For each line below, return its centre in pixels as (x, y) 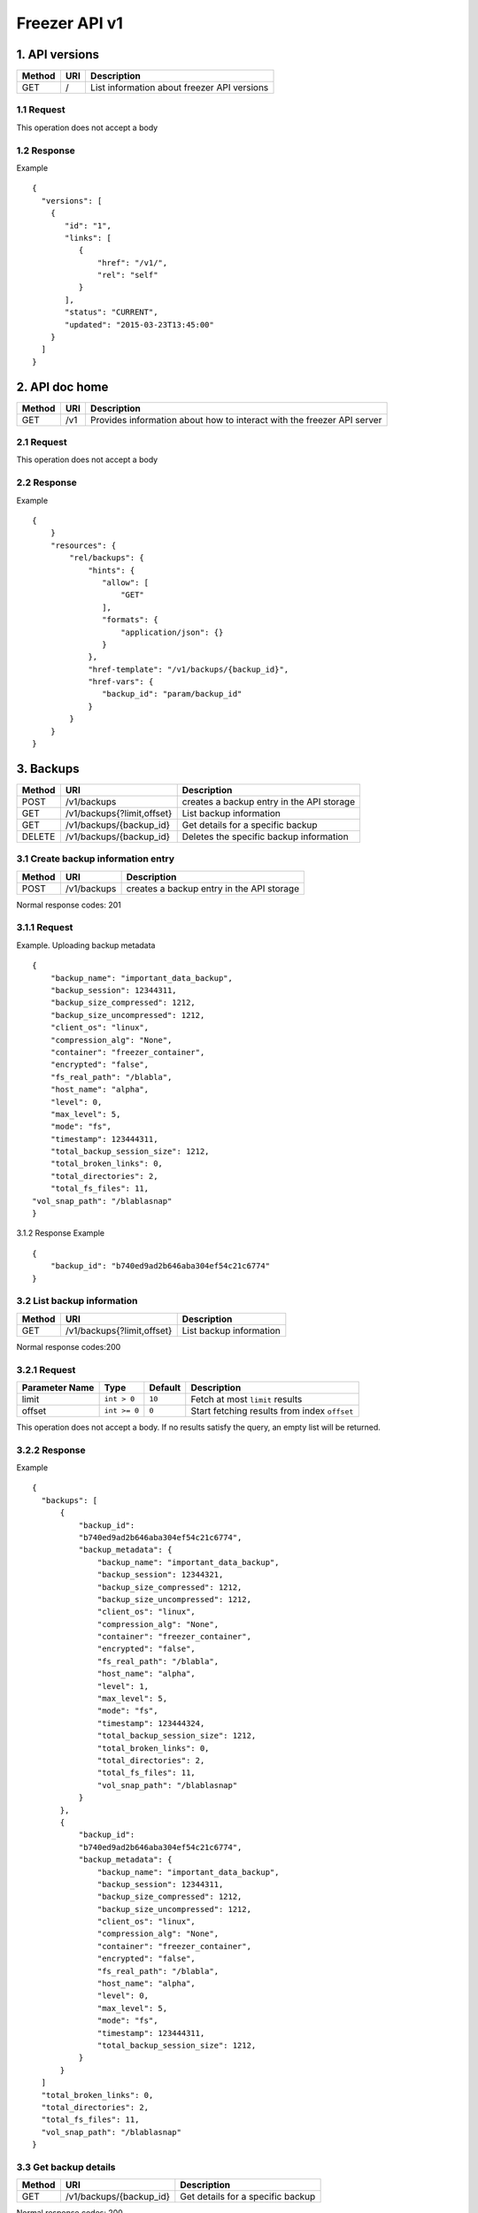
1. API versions (58, 54)
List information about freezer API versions (179, 88)
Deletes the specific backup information (265, 837)
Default (165, 1387)
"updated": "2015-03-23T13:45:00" (139, 324)
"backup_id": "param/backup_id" (172, 694)
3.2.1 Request (46, 1369)
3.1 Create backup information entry (96, 859)
